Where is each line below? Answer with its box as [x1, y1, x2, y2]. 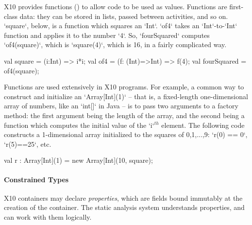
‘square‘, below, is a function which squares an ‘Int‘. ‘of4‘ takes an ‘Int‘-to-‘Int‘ [4, 20, 237, 31]
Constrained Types [4, 174, 69, 184]
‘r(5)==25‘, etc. [4, 138, 51, 149]
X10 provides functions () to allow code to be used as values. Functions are [4, 1, 227, 11]
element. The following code [161, 120, 245, 130]
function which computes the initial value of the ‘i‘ [4, 120, 154, 130]
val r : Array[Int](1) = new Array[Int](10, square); [4, 155, 153, 165]
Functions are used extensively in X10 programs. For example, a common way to [4, 82, 244, 92]
